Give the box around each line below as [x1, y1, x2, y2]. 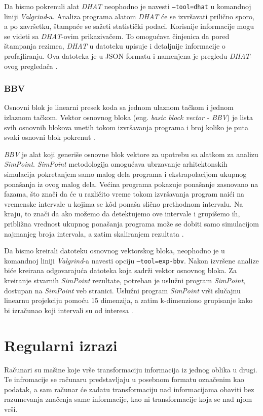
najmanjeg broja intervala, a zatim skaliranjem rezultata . [4, 228, 184, 239]
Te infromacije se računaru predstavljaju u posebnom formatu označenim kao [4, 374, 244, 385]
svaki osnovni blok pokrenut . [4, 132, 95, 142]
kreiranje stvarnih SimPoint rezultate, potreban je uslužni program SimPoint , [4, 275, 245, 285]
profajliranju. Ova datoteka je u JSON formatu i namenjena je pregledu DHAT [4, 51, 250, 61]
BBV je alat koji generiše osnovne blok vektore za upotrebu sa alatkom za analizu [4, 148, 258, 159]
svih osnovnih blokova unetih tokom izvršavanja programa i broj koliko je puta [4, 122, 248, 132]
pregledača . [20, 60, 58, 71]
